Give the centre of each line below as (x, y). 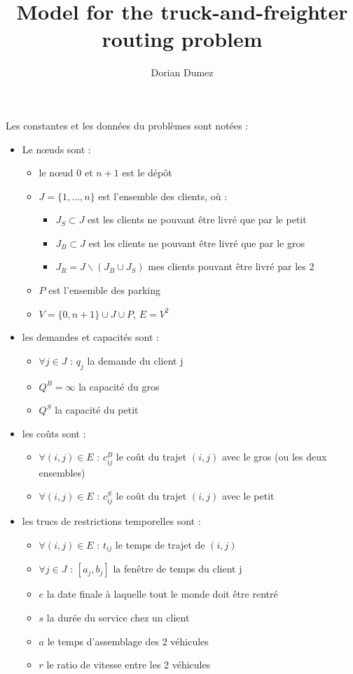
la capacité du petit (97, 410)
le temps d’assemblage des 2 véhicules (128, 641)
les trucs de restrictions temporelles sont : (111, 521)
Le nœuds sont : (56, 149)
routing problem (182, 39)
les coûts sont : (54, 433)
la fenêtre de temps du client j (178, 569)
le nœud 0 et (66, 173)
